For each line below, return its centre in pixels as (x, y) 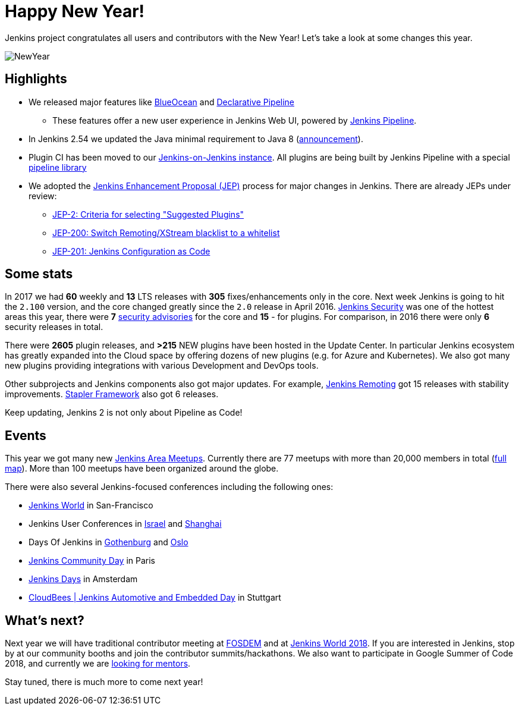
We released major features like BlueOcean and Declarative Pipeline (162, 102)
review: (43, 196)
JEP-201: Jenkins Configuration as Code (131, 251)
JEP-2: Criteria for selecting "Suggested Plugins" (148, 214)
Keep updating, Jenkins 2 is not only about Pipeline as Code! (124, 413)
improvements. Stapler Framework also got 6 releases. (112, 394)
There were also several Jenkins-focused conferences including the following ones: (169, 487)
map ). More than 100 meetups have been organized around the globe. (142, 469)
